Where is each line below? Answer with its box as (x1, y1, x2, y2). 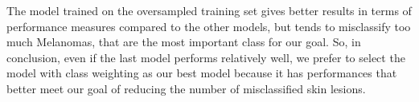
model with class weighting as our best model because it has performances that (6, 65, 397, 81)
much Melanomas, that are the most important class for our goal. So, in (6, 33, 361, 50)
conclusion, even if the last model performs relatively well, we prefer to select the (6, 49, 405, 65)
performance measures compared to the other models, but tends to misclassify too (6, 18, 411, 34)
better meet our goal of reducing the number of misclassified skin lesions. (6, 80, 366, 96)
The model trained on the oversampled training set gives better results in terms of (6, 2, 412, 18)
